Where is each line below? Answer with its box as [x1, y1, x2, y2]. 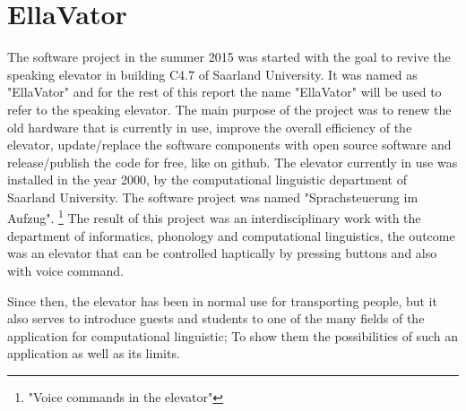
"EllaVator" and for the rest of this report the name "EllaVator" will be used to [7, 82, 442, 101]
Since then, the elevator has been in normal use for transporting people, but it [7, 291, 437, 310]
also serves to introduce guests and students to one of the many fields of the [7, 309, 425, 328]
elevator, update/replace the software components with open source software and [7, 135, 452, 154]
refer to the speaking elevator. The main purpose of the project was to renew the [7, 99, 452, 118]
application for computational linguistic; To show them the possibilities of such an [7, 326, 458, 345]
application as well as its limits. [7, 344, 180, 363]
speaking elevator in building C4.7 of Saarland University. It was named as [7, 64, 418, 83]
